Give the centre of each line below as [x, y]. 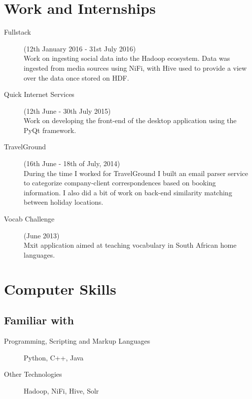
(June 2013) [42, 235]
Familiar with [39, 320]
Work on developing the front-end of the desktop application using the [130, 120]
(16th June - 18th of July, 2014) [72, 163]
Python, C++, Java [54, 357]
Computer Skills [60, 288]
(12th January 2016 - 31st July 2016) [80, 48]
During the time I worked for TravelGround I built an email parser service [136, 173]
